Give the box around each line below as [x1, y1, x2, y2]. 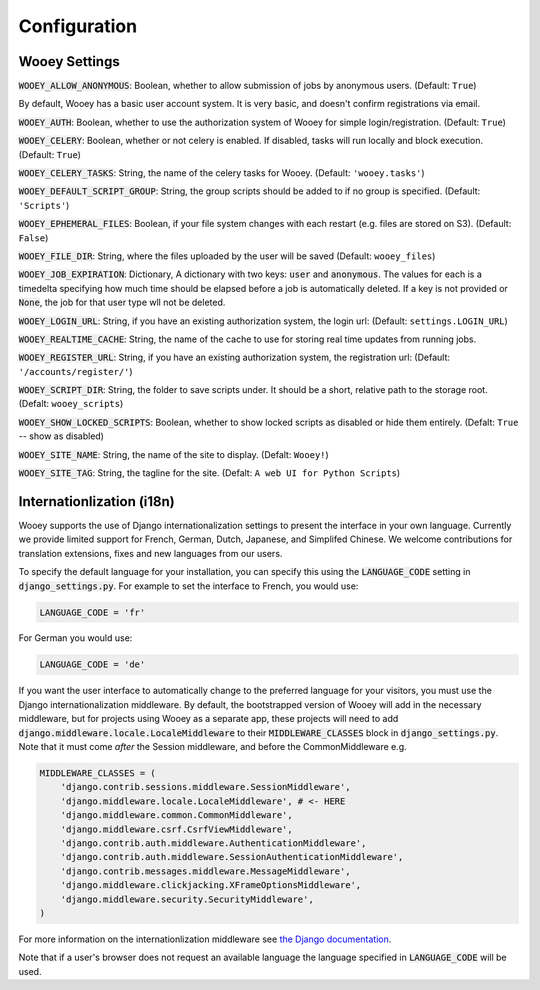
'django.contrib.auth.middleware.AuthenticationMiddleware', [60, 837, 367, 849]
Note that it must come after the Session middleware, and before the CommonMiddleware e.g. [18, 741, 407, 753]
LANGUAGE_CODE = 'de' [39, 659, 146, 670]
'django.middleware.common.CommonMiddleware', [60, 810, 294, 821]
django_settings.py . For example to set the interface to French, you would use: [18, 580, 359, 592]
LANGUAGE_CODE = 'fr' [39, 606, 146, 618]
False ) [18, 231, 49, 244]
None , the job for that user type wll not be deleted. [18, 296, 226, 309]
